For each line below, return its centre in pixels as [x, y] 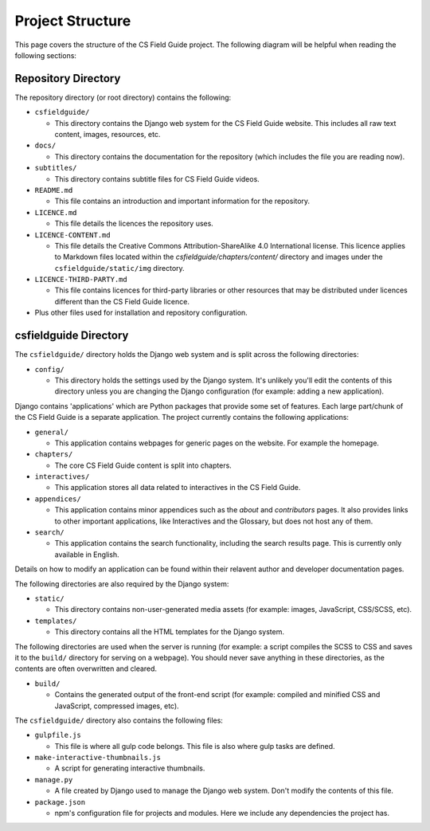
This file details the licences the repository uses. [134, 224]
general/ [52, 432]
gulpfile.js [58, 735]
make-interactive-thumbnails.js [98, 758]
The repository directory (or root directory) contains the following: [123, 97]
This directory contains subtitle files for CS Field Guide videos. [157, 178]
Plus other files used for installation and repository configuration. [141, 313]
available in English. [87, 555]
